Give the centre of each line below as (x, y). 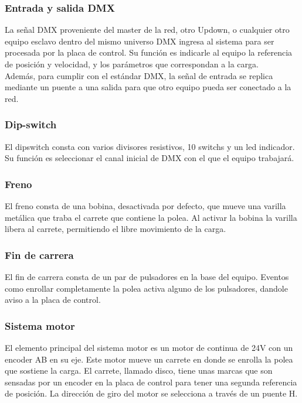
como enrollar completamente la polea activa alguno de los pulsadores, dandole (146, 288)
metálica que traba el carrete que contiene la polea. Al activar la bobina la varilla (151, 217)
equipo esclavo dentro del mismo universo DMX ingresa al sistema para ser (140, 41)
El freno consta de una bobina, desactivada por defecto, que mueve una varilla (145, 206)
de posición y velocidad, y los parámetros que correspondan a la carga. (132, 64)
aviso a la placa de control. (53, 300)
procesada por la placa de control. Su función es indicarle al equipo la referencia (149, 52)
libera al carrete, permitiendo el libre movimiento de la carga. (116, 229)
